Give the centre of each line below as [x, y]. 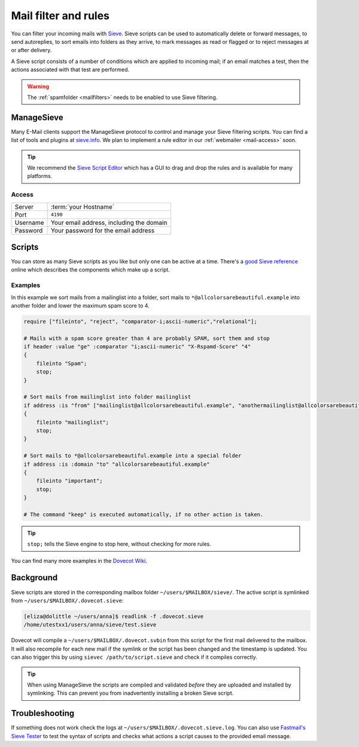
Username [29, 222]
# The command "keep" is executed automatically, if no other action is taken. [144, 514]
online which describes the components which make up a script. [91, 270]
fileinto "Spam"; [62, 363]
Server [24, 207]
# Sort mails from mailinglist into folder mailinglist [107, 397]
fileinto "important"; [69, 481]
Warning [38, 86]
